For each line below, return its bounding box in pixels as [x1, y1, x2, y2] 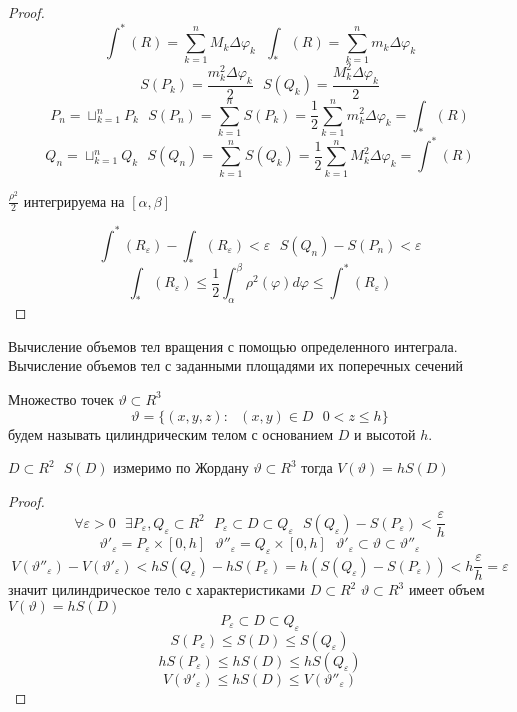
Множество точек [8, 388, 114, 409]
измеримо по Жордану [113, 457, 249, 478]
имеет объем [408, 579, 485, 600]
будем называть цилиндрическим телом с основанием [8, 423, 334, 444]
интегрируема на [23, 190, 125, 211]
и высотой [353, 423, 416, 444]
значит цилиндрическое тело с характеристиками [8, 579, 306, 600]
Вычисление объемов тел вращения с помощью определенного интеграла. [8, 335, 458, 356]
